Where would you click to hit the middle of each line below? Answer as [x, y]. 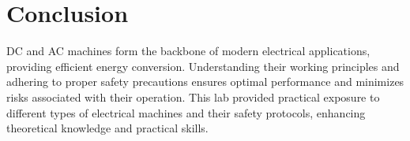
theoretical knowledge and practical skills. [107, 128]
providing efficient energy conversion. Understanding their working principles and [203, 66]
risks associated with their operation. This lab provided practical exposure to [193, 96]
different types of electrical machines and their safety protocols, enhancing [186, 112]
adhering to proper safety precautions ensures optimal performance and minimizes [205, 82]
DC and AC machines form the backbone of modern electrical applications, [188, 51]
